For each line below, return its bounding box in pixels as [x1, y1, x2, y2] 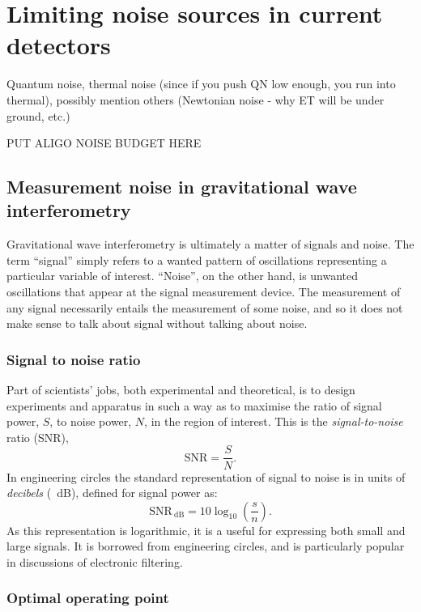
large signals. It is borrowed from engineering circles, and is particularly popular [6, 538, 405, 555]
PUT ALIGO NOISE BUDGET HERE [6, 134, 202, 151]
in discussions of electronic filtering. [6, 553, 183, 570]
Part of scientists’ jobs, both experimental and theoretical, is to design [6, 381, 355, 398]
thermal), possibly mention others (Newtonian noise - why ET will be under [6, 91, 385, 108]
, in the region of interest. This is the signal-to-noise [144, 413, 403, 430]
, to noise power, [49, 413, 132, 430]
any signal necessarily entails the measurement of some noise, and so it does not [6, 299, 403, 316]
